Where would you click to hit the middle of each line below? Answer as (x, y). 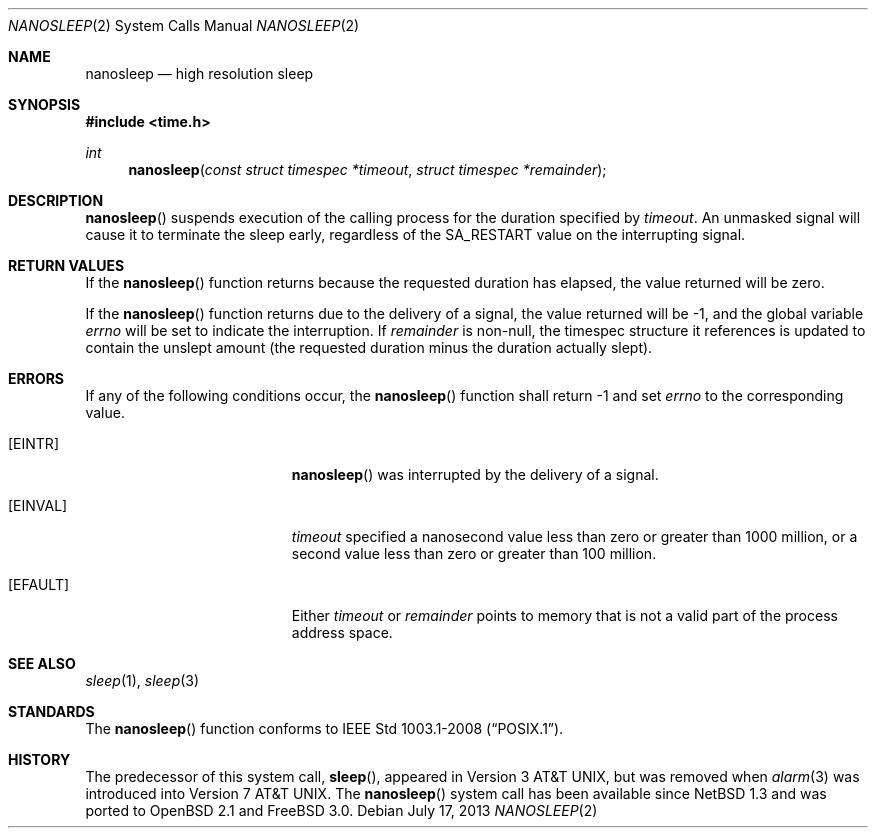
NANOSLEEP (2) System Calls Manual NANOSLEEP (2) (184, 25)
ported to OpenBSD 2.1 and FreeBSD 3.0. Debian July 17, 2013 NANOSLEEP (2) (341, 810)
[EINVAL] (38, 505)
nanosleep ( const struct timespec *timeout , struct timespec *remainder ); (367, 169)
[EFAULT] (39, 584)
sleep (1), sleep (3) (142, 680)
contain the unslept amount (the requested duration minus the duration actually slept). (369, 347)
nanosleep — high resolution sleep (199, 73)
